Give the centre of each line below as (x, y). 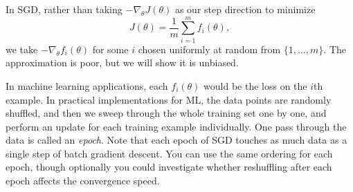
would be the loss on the (255, 85)
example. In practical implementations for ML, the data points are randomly (169, 99)
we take (22, 49)
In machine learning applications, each (87, 85)
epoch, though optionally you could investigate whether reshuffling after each (169, 167)
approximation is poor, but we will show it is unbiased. (122, 63)
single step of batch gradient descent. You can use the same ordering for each (169, 153)
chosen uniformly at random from (209, 49)
